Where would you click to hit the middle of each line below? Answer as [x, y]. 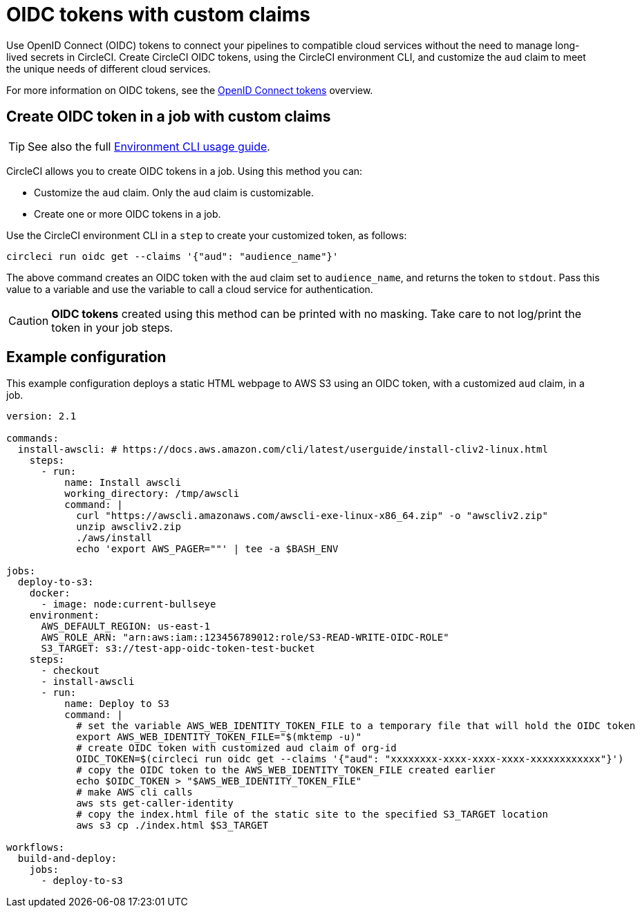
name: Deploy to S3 [117, 704]
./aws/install [114, 538]
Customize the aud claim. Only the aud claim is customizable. [174, 192]
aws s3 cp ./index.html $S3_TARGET [172, 826]
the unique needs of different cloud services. [109, 68]
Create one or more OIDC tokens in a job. [128, 214]
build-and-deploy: [67, 859]
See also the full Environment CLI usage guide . [149, 146]
